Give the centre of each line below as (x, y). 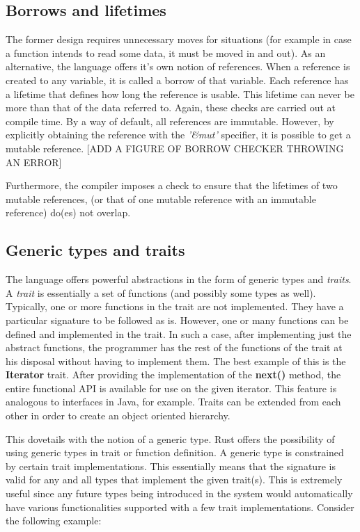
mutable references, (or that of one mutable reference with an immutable (161, 199)
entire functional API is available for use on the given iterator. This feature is (171, 388)
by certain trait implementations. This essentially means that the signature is (171, 466)
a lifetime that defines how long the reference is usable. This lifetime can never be (180, 94)
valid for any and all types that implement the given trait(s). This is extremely (174, 479)
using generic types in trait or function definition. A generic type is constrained (175, 452)
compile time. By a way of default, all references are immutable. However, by (170, 121)
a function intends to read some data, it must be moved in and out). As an (166, 53)
